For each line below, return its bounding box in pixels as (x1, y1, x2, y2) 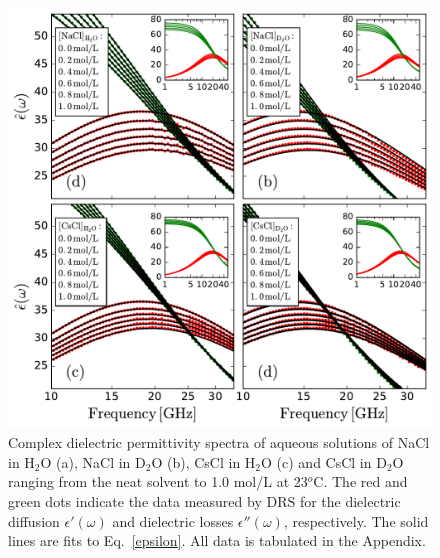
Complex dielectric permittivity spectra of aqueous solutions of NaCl (8, 432, 430, 453)
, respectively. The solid (283, 510, 429, 531)
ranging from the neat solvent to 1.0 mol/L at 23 (8, 471, 308, 492)
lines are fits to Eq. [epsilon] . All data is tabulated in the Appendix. (8, 530, 426, 551)
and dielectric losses (112, 510, 234, 531)
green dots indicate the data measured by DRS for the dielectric (8, 491, 401, 512)
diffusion (8, 510, 60, 531)
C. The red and (313, 471, 408, 492)
